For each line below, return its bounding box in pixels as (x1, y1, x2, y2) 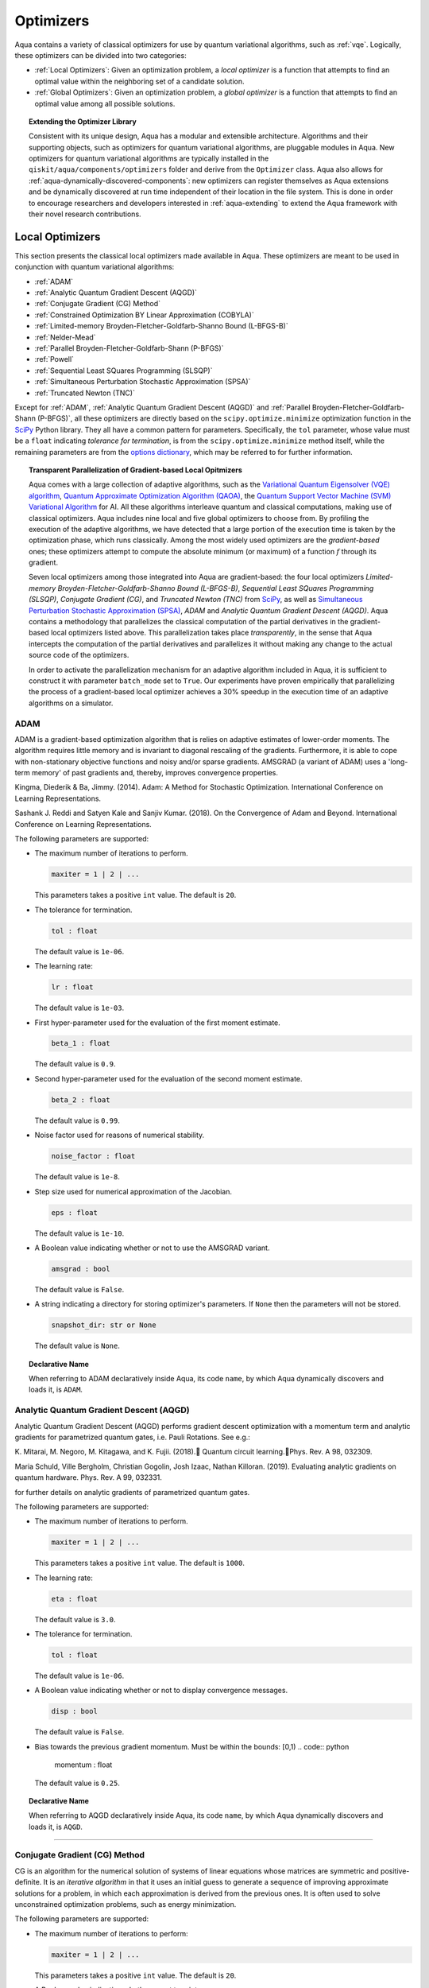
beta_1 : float (51, 1039, 110, 1048)
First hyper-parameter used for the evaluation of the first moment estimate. (34, 1018, 281, 1027)
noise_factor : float (51, 1151, 136, 1161)
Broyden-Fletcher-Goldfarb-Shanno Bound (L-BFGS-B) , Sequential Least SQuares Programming (57, 583, 374, 592)
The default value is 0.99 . (34, 1116, 121, 1125)
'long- (388, 756, 408, 767)
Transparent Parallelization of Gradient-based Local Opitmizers (29, 465, 242, 475)
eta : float (51, 1594, 99, 1603)
